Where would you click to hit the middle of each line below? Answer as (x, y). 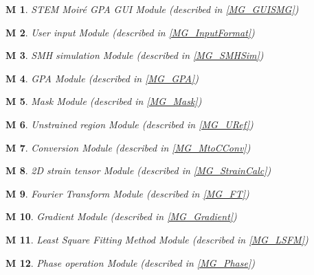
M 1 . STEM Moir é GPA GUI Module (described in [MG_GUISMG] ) (152, 9)
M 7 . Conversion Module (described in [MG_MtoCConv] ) (128, 147)
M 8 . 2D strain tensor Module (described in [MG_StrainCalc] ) (138, 170)
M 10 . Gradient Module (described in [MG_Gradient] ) (121, 216)
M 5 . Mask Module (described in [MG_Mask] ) (104, 101)
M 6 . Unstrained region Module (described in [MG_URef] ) (130, 124)
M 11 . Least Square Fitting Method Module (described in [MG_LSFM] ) (157, 239)
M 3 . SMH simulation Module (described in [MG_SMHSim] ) (135, 55)
